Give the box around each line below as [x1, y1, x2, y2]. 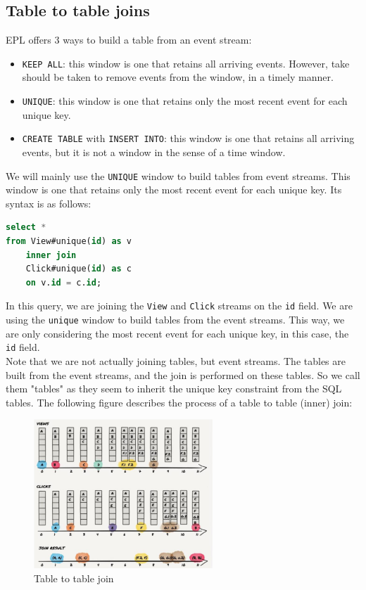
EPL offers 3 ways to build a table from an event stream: [6, 32, 252, 47]
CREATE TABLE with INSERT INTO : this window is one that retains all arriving [22, 131, 355, 146]
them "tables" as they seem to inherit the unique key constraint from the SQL [6, 381, 342, 396]
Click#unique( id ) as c [25, 264, 132, 274]
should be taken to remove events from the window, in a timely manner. [22, 70, 334, 84]
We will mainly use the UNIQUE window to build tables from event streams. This [6, 168, 351, 183]
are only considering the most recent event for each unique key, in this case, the [6, 326, 349, 340]
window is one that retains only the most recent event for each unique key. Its [6, 182, 342, 197]
